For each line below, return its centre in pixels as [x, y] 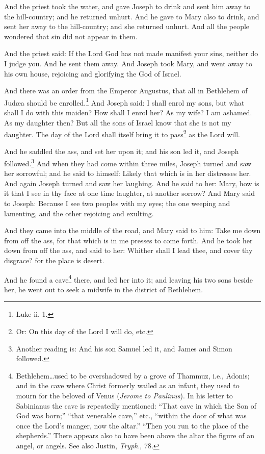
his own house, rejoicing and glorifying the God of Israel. [93, 73]
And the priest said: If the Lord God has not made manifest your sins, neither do [131, 53]
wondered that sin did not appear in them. [71, 36]
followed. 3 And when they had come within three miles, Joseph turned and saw [128, 162]
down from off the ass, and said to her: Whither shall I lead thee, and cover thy [128, 250]
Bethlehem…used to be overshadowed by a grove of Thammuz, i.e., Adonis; [133, 375]
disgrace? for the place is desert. [54, 260]
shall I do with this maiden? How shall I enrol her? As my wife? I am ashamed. [128, 112]
